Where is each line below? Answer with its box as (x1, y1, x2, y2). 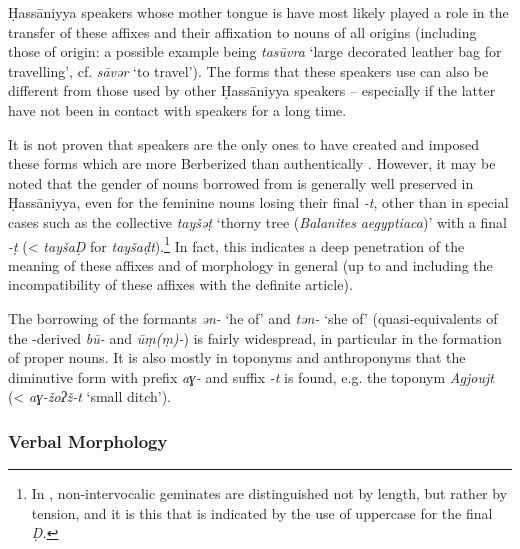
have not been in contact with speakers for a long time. (8, 99, 347, 120)
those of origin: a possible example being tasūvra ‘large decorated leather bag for (8, 41, 502, 62)
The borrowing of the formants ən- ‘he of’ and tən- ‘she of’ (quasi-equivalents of (8, 307, 498, 328)
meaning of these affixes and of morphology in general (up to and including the (8, 254, 493, 275)
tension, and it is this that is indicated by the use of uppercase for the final (31, 502, 493, 523)
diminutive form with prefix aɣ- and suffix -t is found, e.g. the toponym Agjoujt (8, 366, 494, 387)
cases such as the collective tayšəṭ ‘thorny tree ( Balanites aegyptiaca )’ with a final (8, 211, 507, 232)
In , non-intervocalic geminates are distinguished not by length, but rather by (31, 483, 508, 504)
